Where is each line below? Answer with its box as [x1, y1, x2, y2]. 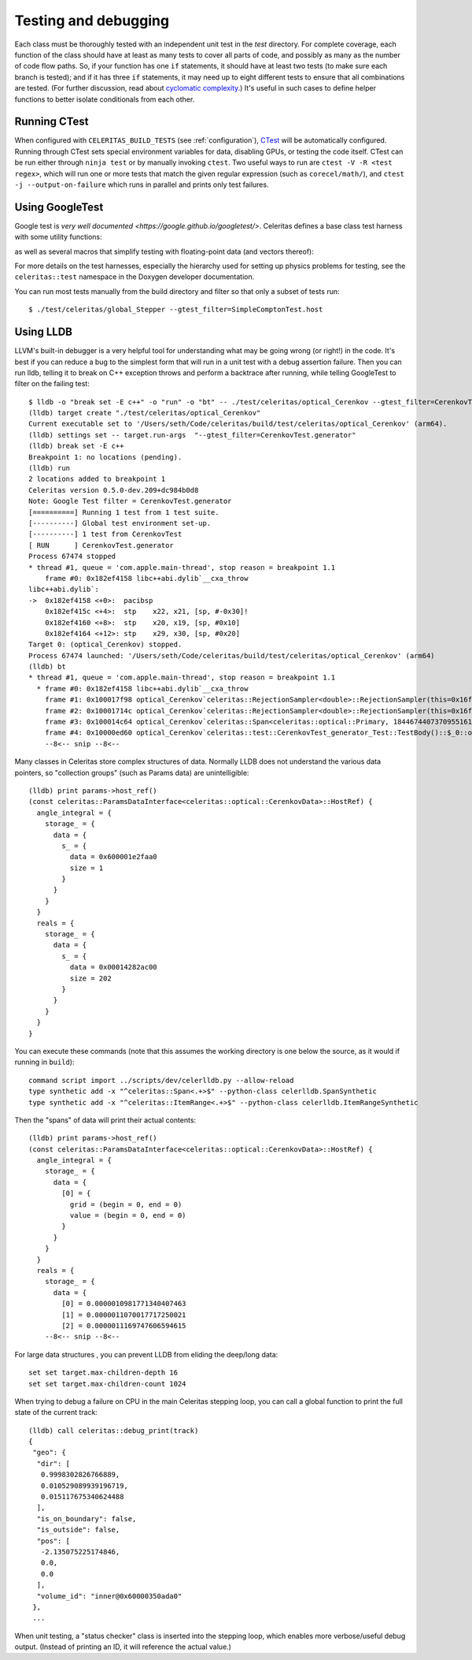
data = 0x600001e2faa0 [69, 852, 157, 862]
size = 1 [69, 863, 104, 873]
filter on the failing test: [14, 379, 90, 389]
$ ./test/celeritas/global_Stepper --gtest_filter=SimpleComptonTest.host [28, 305, 323, 315]
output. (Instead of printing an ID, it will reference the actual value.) [14, 1642, 232, 1651]
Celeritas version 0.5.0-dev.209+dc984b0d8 [28, 486, 199, 494]
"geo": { [32, 1448, 66, 1457]
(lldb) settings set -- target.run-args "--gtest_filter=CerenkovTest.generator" [28, 430, 356, 439]
